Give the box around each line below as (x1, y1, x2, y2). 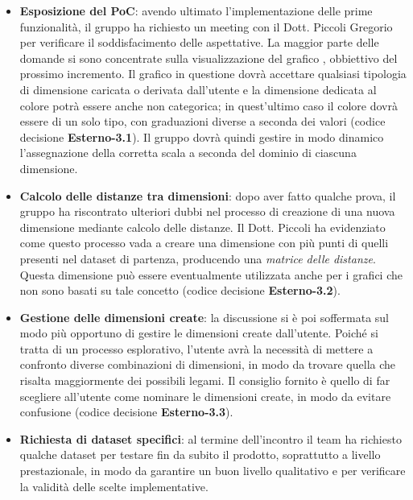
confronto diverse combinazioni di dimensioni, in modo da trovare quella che (19, 356, 396, 373)
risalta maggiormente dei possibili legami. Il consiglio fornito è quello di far (19, 372, 390, 389)
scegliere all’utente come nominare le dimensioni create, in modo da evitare (19, 387, 391, 404)
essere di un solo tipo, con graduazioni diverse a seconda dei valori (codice (19, 113, 386, 130)
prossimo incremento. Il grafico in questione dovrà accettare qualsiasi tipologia (19, 65, 407, 82)
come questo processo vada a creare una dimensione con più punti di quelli (19, 234, 389, 251)
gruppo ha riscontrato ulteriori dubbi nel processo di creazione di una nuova (19, 203, 395, 220)
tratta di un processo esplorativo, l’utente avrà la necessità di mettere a (19, 340, 374, 357)
